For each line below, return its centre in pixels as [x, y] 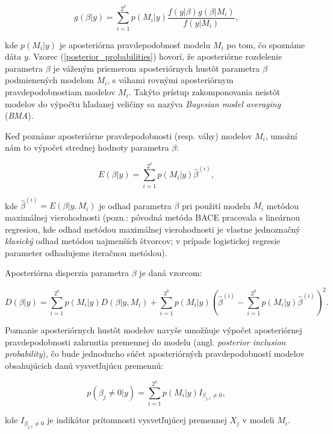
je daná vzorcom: [171, 273]
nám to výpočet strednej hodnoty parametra [87, 147]
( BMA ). [19, 115]
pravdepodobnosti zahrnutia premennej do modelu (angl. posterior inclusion [145, 341]
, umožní [281, 135]
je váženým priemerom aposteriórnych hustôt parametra [157, 68]
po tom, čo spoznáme [266, 44]
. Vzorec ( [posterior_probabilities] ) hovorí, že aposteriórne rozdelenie [155, 56]
